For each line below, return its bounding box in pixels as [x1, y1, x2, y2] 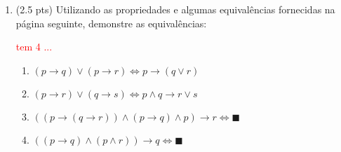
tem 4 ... [15, 39, 53, 54]
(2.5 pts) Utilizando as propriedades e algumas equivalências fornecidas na [15, 2, 335, 16]
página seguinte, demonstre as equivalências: [15, 15, 207, 30]
